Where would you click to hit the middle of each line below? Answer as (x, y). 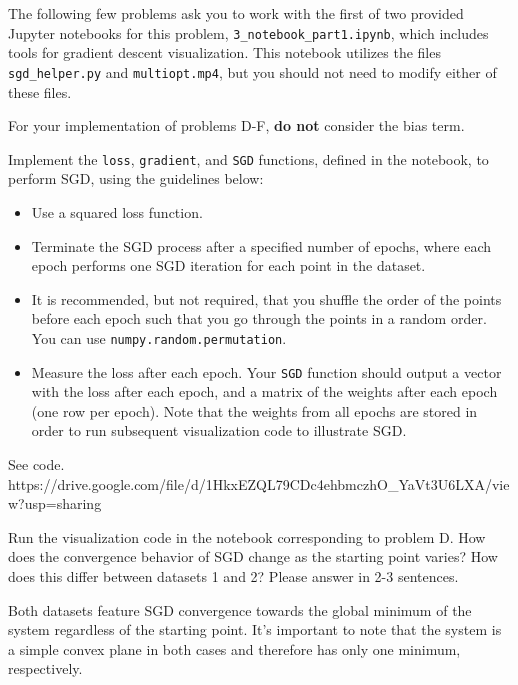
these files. (40, 91)
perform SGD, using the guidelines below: (136, 178)
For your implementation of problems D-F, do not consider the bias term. (236, 125)
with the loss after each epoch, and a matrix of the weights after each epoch (264, 391)
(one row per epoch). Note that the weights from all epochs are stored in (254, 410)
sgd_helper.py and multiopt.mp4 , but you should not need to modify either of (252, 71)
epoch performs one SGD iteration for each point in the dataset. (228, 265)
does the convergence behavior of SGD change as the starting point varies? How (253, 556)
